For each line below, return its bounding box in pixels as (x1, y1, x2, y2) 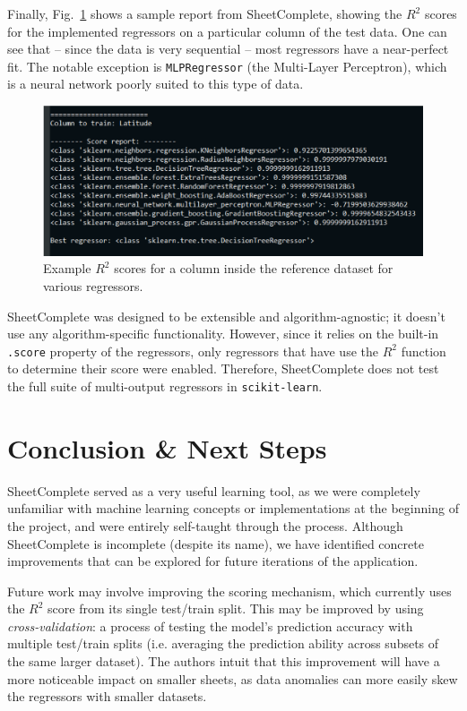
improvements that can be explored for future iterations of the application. (7, 552, 419, 570)
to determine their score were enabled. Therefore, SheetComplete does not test (7, 359, 439, 378)
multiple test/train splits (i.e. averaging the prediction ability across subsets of (7, 634, 439, 653)
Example (43, 259, 91, 278)
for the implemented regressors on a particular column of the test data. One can (7, 21, 447, 40)
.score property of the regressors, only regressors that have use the (7, 341, 378, 360)
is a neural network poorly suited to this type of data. (7, 74, 304, 93)
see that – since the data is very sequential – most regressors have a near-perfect (7, 39, 449, 58)
